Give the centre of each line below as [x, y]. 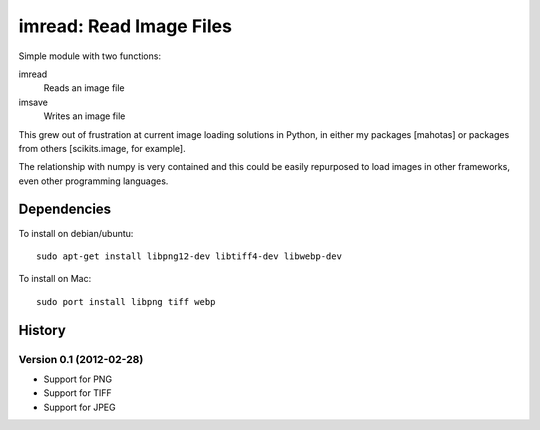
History [42, 330]
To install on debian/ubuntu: [76, 233]
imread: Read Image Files [125, 26]
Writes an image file [84, 116]
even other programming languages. [93, 181]
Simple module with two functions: [90, 56]
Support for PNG [78, 379]
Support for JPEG [79, 407]
